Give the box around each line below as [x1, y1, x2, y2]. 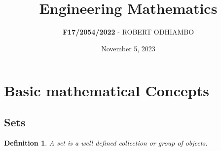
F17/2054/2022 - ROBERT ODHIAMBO [62, 27, 194, 37]
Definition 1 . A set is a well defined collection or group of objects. [4, 137, 208, 148]
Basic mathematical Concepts [4, 80, 209, 101]
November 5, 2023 [101, 43, 155, 53]
